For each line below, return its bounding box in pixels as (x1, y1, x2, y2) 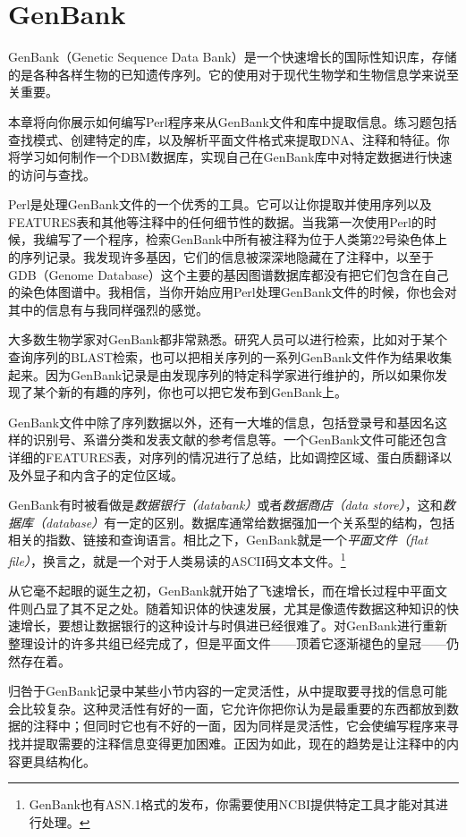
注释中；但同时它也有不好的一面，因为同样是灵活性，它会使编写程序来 (32, 716, 446, 735)
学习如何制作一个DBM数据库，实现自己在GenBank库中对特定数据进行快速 (20, 148, 453, 166)
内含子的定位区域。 (70, 465, 183, 484)
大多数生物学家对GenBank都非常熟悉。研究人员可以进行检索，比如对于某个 (8, 330, 448, 349)
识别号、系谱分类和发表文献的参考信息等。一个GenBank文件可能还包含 (32, 430, 448, 449)
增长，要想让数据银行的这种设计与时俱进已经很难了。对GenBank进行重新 (20, 616, 448, 635)
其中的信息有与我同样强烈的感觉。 (8, 300, 208, 318)
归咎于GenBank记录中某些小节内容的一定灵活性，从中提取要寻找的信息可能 (8, 681, 448, 700)
